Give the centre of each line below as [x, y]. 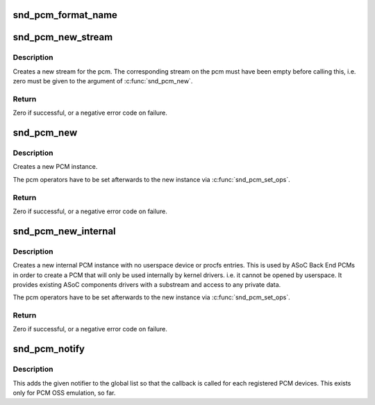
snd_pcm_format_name [65, 15]
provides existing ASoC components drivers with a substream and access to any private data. [147, 284]
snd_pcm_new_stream [63, 37]
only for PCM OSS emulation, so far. [64, 393]
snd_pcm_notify [49, 349]
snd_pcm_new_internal [64, 231]
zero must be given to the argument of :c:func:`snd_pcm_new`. [103, 81]
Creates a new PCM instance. [55, 167]
